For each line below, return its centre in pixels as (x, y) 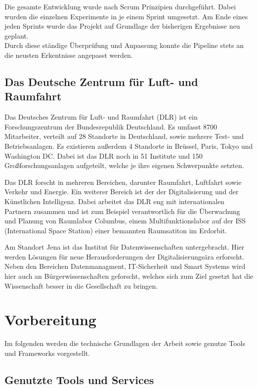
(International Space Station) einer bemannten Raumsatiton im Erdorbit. (116, 230)
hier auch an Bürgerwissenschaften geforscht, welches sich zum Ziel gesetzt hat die (129, 276)
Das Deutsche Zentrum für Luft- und (101, 81)
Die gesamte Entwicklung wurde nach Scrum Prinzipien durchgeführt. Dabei (120, 6)
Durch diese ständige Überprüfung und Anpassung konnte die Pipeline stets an (124, 45)
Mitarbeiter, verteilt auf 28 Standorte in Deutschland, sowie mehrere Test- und (124, 136)
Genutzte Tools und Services (79, 379)
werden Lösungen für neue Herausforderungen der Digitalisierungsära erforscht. (124, 256)
